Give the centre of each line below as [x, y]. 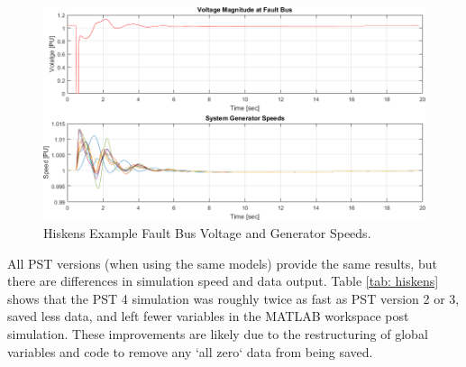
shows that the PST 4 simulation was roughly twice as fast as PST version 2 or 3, [233, 298]
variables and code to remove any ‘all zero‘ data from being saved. [190, 351]
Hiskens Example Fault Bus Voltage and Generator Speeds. [207, 233]
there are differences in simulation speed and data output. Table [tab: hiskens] [223, 281]
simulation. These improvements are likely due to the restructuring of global [218, 334]
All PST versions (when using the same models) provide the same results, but [222, 263]
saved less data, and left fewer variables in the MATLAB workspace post [208, 316]
